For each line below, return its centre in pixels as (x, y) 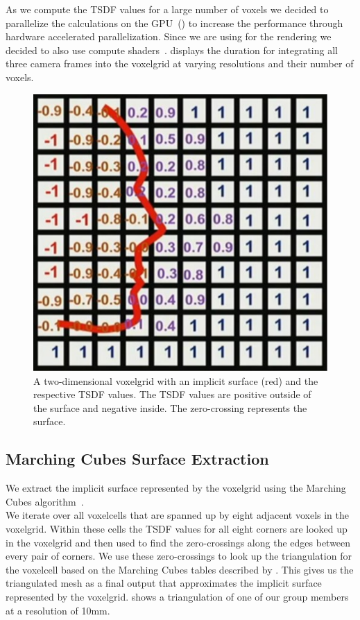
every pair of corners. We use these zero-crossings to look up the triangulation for (179, 556)
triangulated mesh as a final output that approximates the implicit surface (164, 583)
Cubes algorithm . (45, 501)
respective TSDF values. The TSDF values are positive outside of (172, 394)
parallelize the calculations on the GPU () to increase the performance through (174, 23)
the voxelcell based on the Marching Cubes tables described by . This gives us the (180, 569)
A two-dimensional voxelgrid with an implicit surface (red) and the (176, 380)
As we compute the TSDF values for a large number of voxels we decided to (167, 9)
